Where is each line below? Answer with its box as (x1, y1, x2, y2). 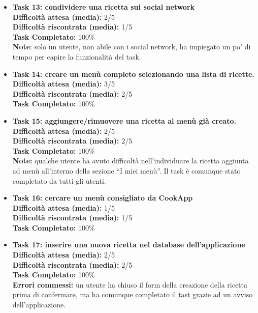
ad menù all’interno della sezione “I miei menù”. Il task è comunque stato (12, 165, 241, 176)
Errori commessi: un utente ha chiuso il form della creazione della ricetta (12, 279, 248, 290)
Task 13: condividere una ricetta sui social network (12, 2, 195, 12)
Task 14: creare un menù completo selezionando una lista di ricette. (12, 68, 254, 79)
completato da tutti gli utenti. (12, 175, 106, 186)
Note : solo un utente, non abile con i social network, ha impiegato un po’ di (12, 41, 251, 52)
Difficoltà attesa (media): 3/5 (12, 78, 115, 89)
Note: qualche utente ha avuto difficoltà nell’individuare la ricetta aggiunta (12, 155, 249, 166)
